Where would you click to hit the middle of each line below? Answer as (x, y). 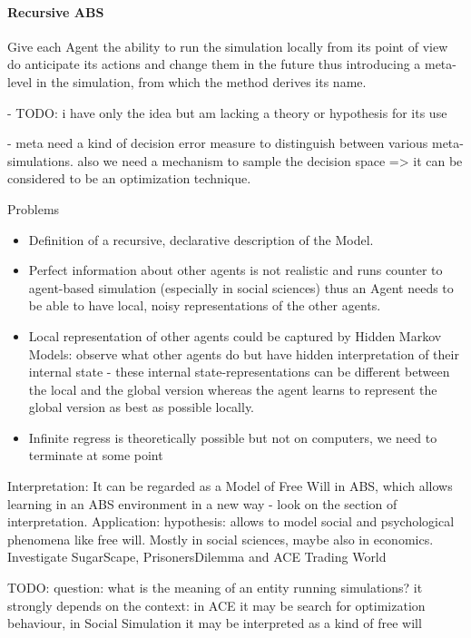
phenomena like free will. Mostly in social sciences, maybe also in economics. (221, 539)
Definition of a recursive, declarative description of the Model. (201, 239)
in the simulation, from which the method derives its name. (201, 81)
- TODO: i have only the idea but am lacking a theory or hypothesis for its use (227, 112)
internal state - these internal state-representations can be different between (239, 372)
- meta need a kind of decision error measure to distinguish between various (218, 143)
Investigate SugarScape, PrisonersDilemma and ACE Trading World (197, 557)
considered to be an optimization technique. (129, 178)
